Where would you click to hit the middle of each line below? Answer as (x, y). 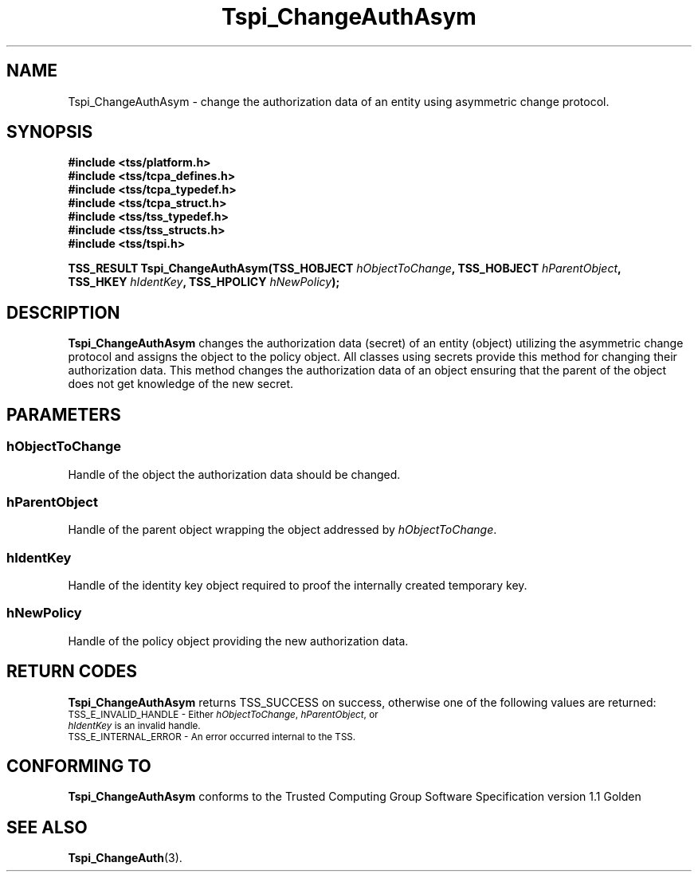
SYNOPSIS (50, 132)
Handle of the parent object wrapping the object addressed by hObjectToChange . (282, 530)
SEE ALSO (47, 827)
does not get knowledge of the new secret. (181, 384)
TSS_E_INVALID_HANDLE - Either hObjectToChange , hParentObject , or (223, 714)
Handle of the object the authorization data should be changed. (234, 474)
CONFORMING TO (79, 766)
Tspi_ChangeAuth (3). (125, 858)
